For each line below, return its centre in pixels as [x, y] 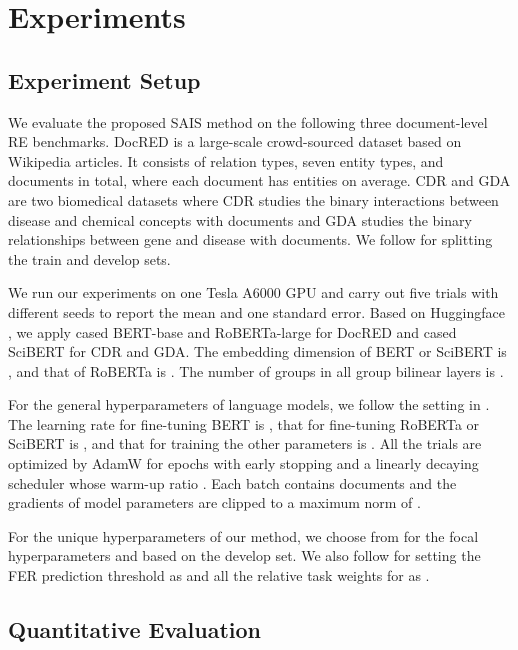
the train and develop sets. [89, 258]
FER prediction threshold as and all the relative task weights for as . [219, 575]
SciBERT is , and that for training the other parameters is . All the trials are [245, 443]
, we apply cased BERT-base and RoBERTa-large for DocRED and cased [232, 331]
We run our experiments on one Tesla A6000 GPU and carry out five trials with [253, 292]
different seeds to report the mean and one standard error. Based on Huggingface [256, 311]
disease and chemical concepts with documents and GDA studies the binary [240, 219]
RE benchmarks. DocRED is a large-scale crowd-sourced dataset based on [235, 141]
